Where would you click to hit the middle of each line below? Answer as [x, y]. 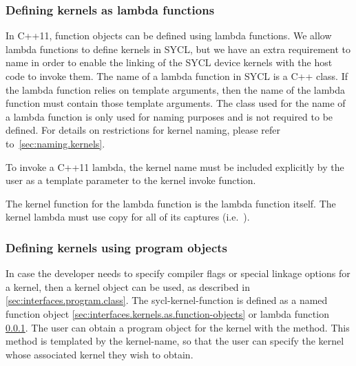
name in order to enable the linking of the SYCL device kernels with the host [169, 62]
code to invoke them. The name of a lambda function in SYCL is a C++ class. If [177, 76]
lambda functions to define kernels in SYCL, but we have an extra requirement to [178, 49]
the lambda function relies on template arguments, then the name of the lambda [175, 89]
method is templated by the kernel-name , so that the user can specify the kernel [175, 341]
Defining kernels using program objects [117, 247]
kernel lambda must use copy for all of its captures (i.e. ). [128, 217]
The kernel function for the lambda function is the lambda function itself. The [171, 203]
